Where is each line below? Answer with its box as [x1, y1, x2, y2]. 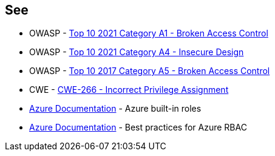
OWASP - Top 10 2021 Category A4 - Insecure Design [29, 47, 244, 58]
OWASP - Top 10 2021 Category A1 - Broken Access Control [29, 28, 268, 39]
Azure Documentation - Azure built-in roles [29, 103, 202, 114]
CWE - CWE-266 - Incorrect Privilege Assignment [29, 84, 229, 95]
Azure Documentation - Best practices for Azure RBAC [29, 122, 247, 133]
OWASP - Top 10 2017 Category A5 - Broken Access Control [29, 66, 270, 76]
